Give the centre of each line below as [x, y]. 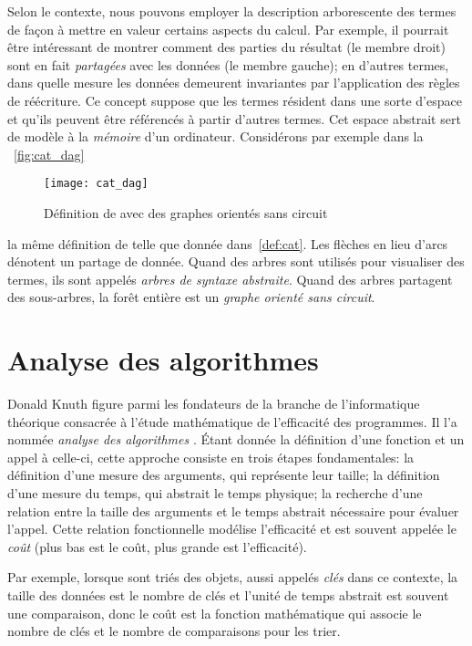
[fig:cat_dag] [49, 154]
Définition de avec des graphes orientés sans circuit [186, 213]
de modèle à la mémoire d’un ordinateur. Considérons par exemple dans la [215, 136]
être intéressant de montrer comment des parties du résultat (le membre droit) [226, 47]
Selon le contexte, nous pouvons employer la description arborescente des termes [232, 11]
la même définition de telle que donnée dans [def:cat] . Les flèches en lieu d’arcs [228, 243]
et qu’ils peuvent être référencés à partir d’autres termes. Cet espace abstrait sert [234, 118]
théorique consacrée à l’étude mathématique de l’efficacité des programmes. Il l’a [232, 421]
